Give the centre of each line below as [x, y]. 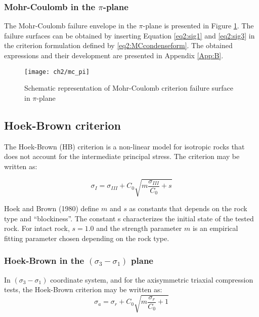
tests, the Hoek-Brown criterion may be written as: [83, 289]
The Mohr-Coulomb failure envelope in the [70, 26]
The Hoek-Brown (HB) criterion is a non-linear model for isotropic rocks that [124, 146]
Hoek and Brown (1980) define [52, 208]
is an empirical [215, 228]
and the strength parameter [139, 228]
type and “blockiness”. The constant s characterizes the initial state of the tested [129, 218]
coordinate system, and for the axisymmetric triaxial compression [152, 279]
